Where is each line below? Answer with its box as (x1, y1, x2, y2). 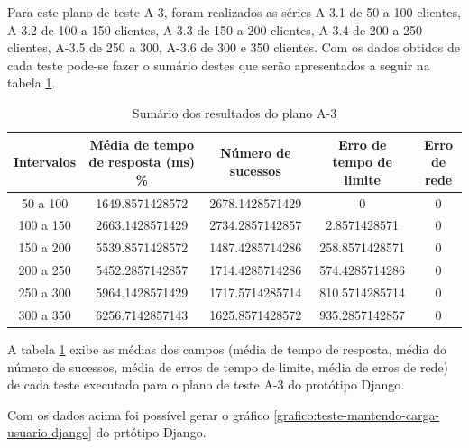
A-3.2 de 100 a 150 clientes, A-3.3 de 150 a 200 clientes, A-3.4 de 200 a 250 (7, 20, 423, 39)
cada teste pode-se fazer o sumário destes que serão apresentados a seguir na (7, 55, 430, 74)
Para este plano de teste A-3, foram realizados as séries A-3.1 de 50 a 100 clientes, (7, 3, 461, 21)
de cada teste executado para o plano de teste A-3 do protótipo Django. (7, 375, 405, 394)
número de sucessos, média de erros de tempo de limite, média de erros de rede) (7, 357, 449, 376)
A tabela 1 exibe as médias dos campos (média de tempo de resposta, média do (7, 339, 446, 358)
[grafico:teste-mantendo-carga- (273, 405, 440, 424)
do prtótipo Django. (96, 423, 207, 442)
